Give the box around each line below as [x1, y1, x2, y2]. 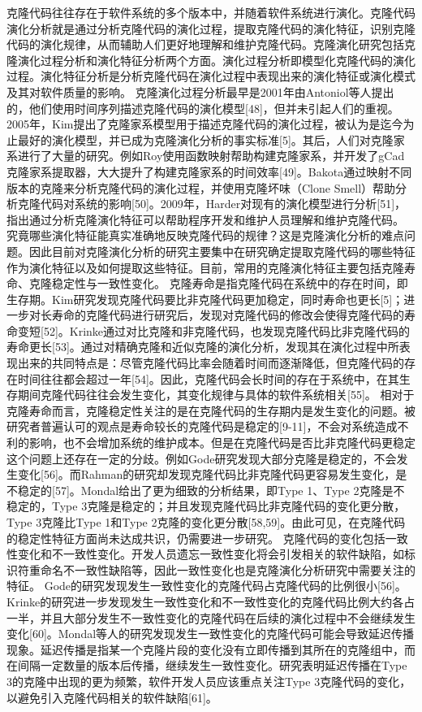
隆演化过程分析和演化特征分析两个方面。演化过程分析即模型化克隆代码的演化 [6, 51, 416, 68]
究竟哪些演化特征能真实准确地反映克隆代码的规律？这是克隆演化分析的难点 [6, 227, 404, 244]
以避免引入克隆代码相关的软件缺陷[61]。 [6, 688, 217, 705]
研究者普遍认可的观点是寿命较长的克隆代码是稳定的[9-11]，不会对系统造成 [6, 418, 398, 435]
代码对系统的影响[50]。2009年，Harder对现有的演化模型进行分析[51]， [40, 195, 407, 212]
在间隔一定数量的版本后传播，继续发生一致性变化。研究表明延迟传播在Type [6, 657, 407, 674]
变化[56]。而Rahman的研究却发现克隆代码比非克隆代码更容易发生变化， [17, 466, 396, 483]
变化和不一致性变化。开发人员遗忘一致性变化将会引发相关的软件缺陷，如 [17, 545, 404, 562]
